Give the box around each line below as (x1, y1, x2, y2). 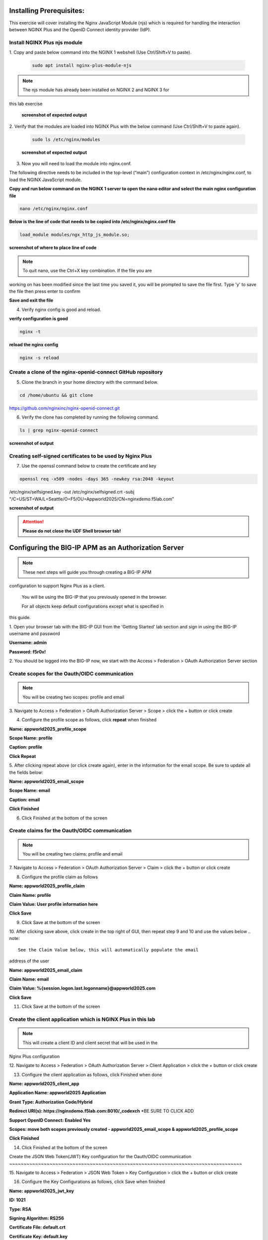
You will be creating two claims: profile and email (22, 851, 123, 857)
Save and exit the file (9, 298, 54, 304)
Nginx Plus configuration (9, 1053, 60, 1059)
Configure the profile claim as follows (21, 873, 98, 880)
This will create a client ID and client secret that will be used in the (22, 1040, 158, 1046)
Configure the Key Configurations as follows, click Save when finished (21, 1178, 165, 1185)
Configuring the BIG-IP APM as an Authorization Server (9, 543, 184, 552)
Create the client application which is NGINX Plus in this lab (9, 1016, 156, 1023)
